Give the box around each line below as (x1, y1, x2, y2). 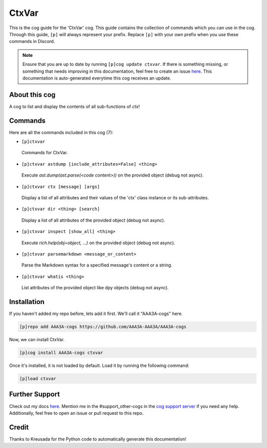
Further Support (9, 390, 60, 399)
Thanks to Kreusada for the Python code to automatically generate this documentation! (9, 436, 186, 442)
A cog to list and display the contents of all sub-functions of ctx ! (9, 103, 140, 109)
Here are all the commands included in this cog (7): (9, 129, 114, 135)
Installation (9, 297, 44, 306)
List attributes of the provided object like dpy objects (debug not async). (21, 285, 169, 291)
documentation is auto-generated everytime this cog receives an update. (22, 75, 172, 81)
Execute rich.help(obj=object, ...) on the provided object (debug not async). (21, 240, 176, 246)
